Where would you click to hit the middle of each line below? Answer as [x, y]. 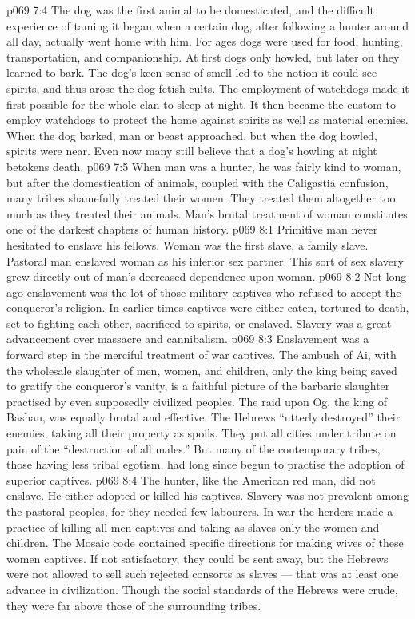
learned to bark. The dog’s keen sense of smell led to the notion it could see [192, 72]
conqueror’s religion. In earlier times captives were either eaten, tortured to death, [208, 308]
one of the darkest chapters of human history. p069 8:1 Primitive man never [192, 229]
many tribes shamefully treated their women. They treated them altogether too [201, 198]
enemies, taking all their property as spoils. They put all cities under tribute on [202, 433]
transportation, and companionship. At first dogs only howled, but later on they [203, 56]
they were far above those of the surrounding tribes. [134, 605]
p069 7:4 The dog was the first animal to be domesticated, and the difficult [190, 10]
